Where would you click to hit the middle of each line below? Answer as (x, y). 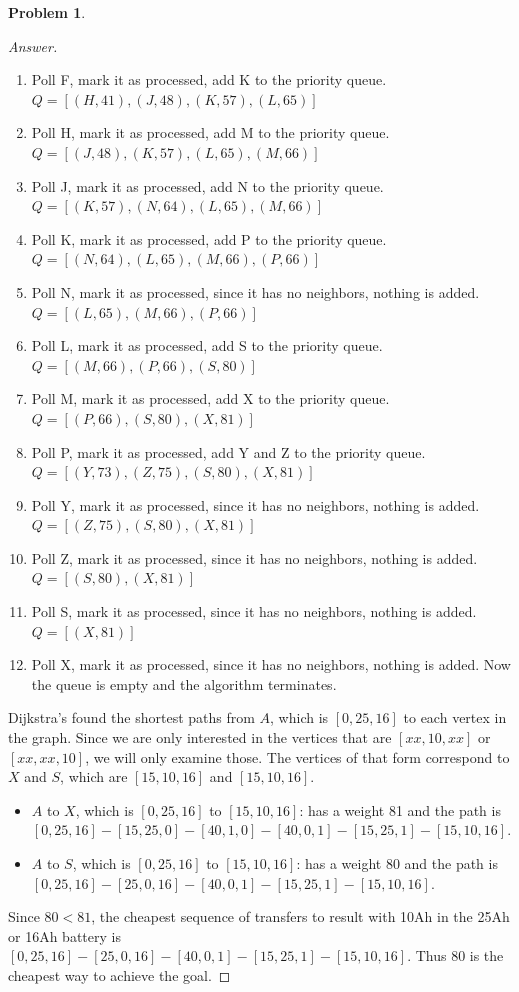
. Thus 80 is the (455, 955)
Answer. (33, 45)
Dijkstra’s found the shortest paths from (131, 717)
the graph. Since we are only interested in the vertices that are (200, 737)
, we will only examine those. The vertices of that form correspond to (297, 756)
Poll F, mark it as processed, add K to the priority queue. (209, 79)
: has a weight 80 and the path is (397, 863)
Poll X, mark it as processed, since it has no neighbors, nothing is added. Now (271, 664)
